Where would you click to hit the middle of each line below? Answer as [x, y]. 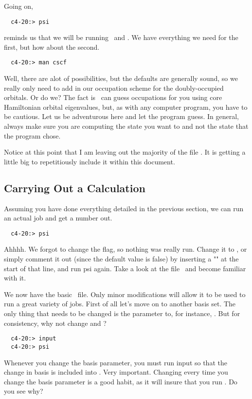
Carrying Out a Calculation [75, 188]
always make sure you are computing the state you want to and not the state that [126, 126]
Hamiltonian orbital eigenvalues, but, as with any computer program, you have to [126, 107]
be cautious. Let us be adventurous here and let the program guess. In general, [121, 116]
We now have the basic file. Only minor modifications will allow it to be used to [125, 294]
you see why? [24, 391]
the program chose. [32, 135]
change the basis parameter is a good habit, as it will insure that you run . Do [121, 381]
